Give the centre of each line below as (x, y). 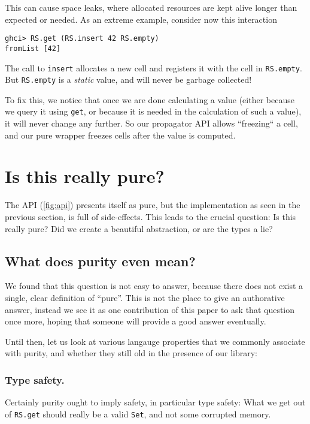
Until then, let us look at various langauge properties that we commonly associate (155, 341)
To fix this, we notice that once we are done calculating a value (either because (150, 99)
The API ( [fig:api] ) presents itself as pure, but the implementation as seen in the (153, 205)
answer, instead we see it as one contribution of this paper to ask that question (150, 309)
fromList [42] (33, 48)
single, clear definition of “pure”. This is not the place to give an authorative (145, 297)
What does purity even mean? (100, 261)
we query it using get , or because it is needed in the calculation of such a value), (153, 111)
